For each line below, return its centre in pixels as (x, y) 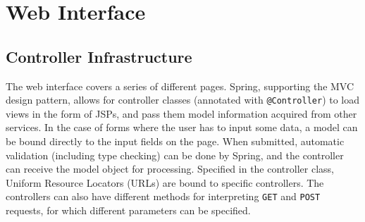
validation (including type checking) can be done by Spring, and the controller (175, 155)
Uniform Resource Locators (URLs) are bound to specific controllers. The (165, 182)
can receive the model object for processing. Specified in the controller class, (170, 169)
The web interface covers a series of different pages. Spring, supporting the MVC (180, 86)
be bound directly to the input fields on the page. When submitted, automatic (175, 141)
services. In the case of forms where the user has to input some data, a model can (182, 127)
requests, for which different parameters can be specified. (128, 210)
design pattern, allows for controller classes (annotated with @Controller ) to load (183, 100)
